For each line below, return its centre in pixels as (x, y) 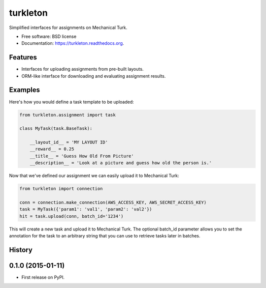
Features (23, 57)
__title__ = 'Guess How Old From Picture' (82, 156)
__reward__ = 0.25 (52, 149)
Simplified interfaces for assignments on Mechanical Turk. (68, 28)
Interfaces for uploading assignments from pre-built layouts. (83, 69)
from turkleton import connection (61, 189)
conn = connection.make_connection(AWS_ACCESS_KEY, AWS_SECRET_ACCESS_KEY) (113, 202)
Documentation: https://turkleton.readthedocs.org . (73, 43)
